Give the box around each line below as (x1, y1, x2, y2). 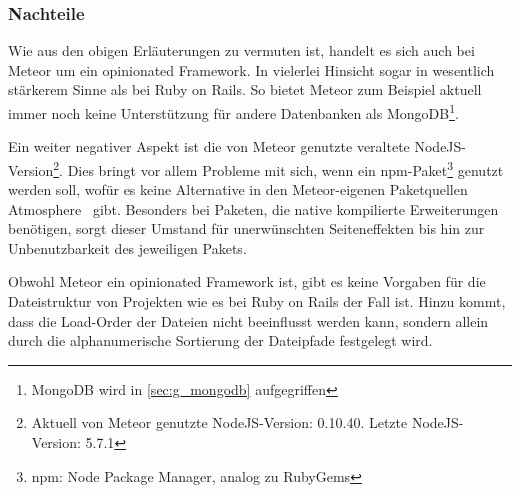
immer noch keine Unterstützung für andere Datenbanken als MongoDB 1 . (8, 100, 459, 123)
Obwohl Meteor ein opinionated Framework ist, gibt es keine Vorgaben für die (8, 271, 486, 292)
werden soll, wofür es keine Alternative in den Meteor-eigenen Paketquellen (8, 179, 468, 200)
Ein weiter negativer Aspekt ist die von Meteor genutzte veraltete (8, 136, 410, 157)
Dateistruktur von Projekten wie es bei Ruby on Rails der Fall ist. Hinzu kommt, (8, 291, 506, 312)
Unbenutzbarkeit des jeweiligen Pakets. (8, 237, 247, 258)
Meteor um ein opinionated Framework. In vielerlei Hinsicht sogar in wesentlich (8, 59, 495, 80)
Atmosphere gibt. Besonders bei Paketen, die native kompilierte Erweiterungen (8, 198, 499, 219)
